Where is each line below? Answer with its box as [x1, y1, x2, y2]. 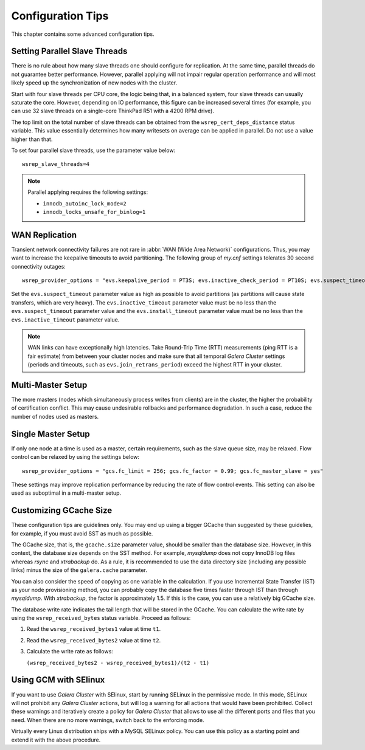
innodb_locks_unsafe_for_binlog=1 [43, 208, 146, 215]
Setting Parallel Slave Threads [11, 46, 128, 57]
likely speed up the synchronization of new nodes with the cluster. [11, 79, 178, 86]
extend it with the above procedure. [11, 736, 101, 743]
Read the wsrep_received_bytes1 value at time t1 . [26, 625, 161, 633]
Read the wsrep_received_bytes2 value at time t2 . [26, 636, 161, 644]
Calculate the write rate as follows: [26, 648, 114, 655]
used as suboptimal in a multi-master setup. [11, 489, 122, 497]
